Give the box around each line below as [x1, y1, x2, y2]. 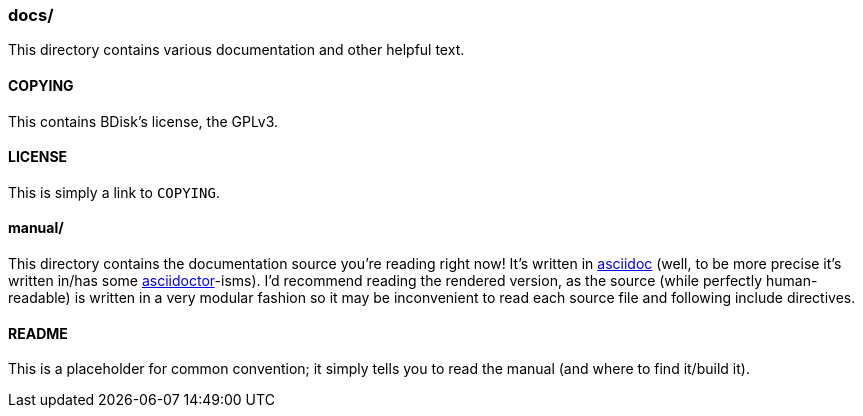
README [8, 324, 68, 342]
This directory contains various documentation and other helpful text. [8, 41, 465, 59]
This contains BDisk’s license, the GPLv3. [8, 112, 279, 130]
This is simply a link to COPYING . [8, 183, 220, 201]
